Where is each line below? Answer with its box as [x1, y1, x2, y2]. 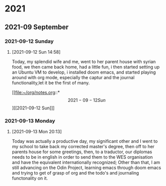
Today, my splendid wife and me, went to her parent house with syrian [11, 58, 156, 65]
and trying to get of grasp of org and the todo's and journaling [11, 170, 139, 176]
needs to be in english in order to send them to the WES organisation [11, 154, 153, 160]
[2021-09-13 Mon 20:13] [11, 129, 62, 135]
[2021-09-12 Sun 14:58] [11, 49, 61, 55]
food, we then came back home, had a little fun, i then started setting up [11, 64, 160, 70]
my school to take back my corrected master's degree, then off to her [11, 144, 155, 150]
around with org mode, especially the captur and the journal [11, 74, 135, 80]
